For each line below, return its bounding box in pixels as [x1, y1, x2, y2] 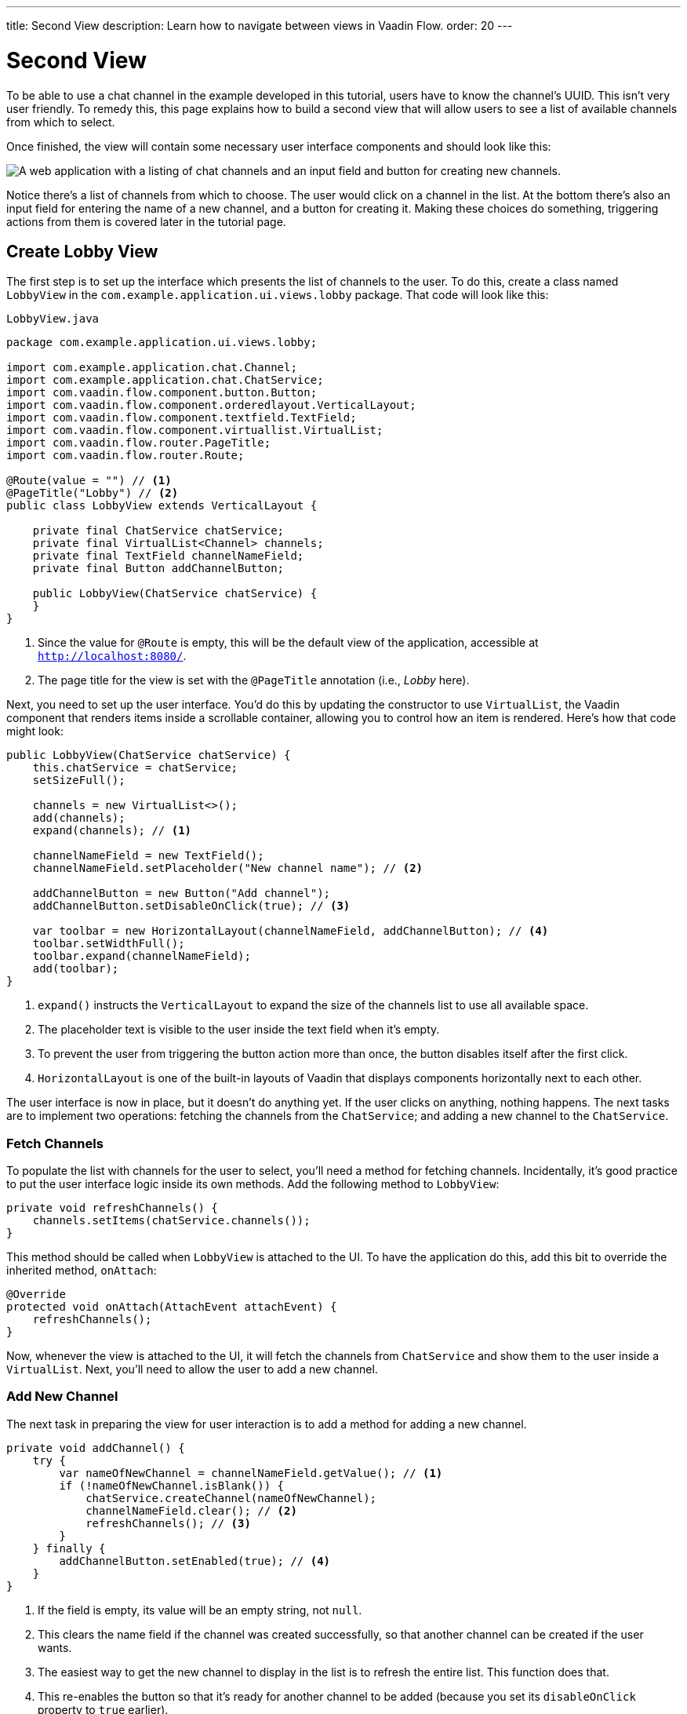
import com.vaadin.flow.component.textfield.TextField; [6, 411, 357, 425]
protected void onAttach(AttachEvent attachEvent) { [6, 1300, 337, 1314]
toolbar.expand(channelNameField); [32, 950, 251, 963]
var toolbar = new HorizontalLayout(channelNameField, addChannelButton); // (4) [32, 924, 549, 938]
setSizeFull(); [32, 774, 125, 787]
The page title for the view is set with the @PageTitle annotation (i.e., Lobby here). [38, 673, 470, 687]
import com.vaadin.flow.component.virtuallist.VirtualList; [6, 424, 383, 437]
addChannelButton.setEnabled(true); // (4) [59, 1554, 331, 1567]
